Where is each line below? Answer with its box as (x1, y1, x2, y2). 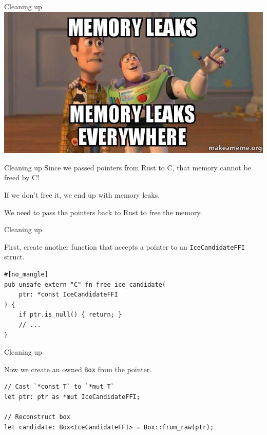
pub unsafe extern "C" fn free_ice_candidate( (4, 281, 166, 288)
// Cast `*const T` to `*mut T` (4, 383, 115, 391)
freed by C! (4, 172, 40, 183)
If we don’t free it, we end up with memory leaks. (4, 189, 160, 200)
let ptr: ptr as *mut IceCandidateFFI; (4, 393, 140, 401)
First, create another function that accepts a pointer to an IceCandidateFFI (4, 241, 245, 252)
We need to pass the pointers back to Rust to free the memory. (4, 206, 202, 217)
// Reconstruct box (4, 413, 70, 421)
